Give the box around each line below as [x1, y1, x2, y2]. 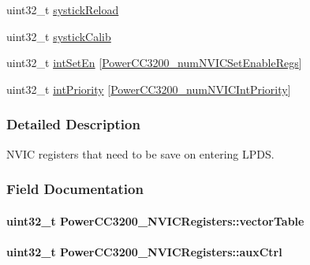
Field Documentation [6, 179, 144, 199]
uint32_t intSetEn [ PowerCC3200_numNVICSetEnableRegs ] [6, 54, 302, 71]
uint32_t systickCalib [6, 28, 111, 44]
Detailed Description [6, 114, 140, 134]
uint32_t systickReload [6, 2, 119, 17]
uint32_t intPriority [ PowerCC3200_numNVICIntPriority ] [6, 80, 291, 97]
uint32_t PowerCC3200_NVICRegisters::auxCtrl [6, 243, 282, 259]
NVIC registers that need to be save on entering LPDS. [6, 145, 275, 162]
